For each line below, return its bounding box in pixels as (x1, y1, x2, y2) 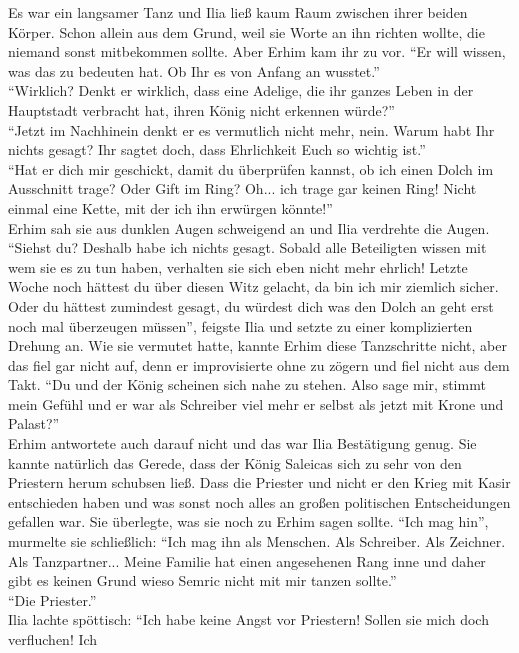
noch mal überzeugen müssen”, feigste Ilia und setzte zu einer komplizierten (8, 315, 473, 336)
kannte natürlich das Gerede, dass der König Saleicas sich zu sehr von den (8, 452, 462, 473)
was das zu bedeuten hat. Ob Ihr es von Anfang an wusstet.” (8, 60, 380, 81)
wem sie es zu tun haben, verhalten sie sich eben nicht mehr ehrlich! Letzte (8, 256, 468, 277)
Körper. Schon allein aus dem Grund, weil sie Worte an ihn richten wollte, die (8, 21, 485, 42)
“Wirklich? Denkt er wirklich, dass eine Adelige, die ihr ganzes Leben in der (8, 80, 474, 101)
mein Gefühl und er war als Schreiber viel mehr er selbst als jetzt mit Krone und (8, 393, 504, 414)
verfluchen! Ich (8, 629, 98, 649)
